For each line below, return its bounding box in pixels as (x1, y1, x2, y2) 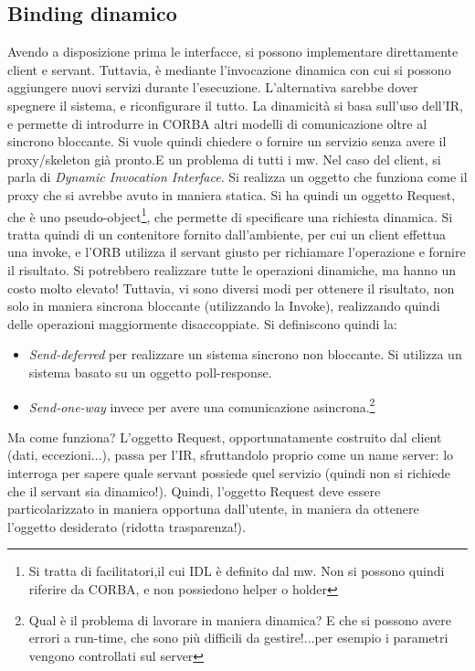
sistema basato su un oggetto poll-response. (28, 362, 272, 381)
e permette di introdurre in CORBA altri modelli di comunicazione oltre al (7, 113, 427, 133)
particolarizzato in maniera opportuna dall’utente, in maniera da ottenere (7, 499, 419, 518)
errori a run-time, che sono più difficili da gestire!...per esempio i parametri (28, 628, 449, 647)
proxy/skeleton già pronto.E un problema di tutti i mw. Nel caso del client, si (7, 149, 441, 168)
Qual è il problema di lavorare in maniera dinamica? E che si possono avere (28, 610, 452, 629)
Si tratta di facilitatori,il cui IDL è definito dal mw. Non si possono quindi (28, 561, 445, 580)
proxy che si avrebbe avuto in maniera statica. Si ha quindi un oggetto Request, (7, 185, 456, 204)
